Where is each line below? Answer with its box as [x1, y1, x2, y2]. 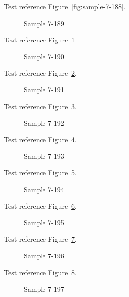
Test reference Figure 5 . [4, 167, 77, 177]
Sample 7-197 [24, 284, 64, 294]
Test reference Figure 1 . [4, 35, 77, 45]
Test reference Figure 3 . [4, 101, 77, 111]
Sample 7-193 [24, 151, 64, 161]
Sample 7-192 [24, 118, 64, 128]
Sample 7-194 [24, 184, 64, 194]
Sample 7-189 [24, 18, 64, 28]
